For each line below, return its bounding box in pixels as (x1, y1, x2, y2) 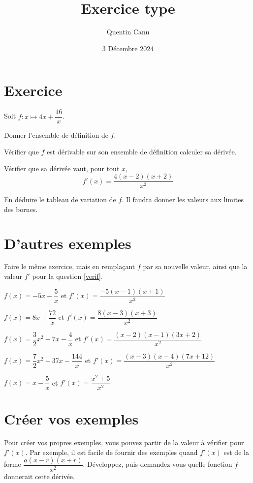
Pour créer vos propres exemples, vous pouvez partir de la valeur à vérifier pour (4, 437, 244, 448)
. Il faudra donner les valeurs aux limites (122, 194, 244, 205)
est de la (223, 447, 249, 457)
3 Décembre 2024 (102, 43, 154, 53)
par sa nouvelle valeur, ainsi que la (143, 261, 248, 272)
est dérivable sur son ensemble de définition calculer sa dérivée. (47, 146, 237, 156)
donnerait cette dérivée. (4, 471, 75, 482)
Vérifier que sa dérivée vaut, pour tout (4, 163, 120, 173)
